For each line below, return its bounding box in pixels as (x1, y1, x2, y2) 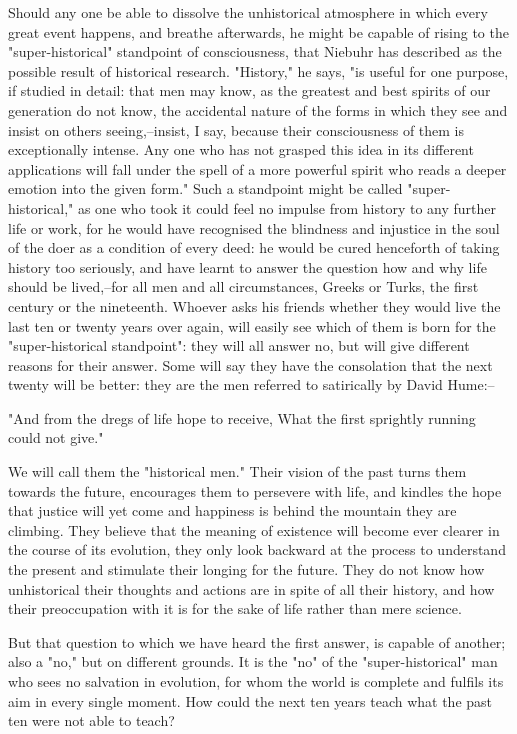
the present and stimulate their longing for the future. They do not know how (8, 559, 485, 580)
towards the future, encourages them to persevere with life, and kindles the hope (8, 480, 502, 501)
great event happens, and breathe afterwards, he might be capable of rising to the (8, 21, 509, 42)
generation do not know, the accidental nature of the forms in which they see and (8, 99, 508, 120)
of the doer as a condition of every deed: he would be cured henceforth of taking (8, 237, 500, 258)
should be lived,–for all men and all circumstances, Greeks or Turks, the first (8, 276, 479, 297)
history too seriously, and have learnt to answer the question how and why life (8, 256, 487, 277)
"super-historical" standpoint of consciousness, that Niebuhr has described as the (8, 41, 502, 62)
